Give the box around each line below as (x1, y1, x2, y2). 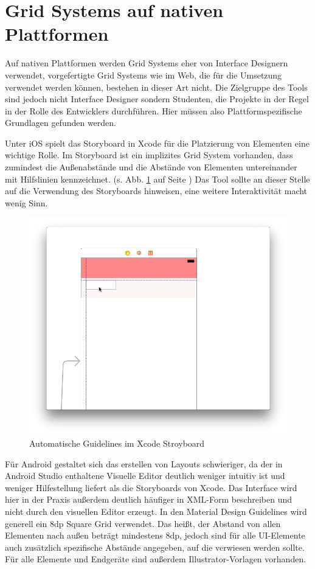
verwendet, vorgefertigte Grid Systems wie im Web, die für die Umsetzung (5, 68, 282, 81)
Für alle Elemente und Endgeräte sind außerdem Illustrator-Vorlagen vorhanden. (5, 553, 306, 565)
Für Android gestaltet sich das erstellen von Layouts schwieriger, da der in (5, 457, 283, 470)
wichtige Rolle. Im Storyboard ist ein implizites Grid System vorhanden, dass (5, 148, 293, 161)
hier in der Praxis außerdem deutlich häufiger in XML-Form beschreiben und (5, 493, 292, 506)
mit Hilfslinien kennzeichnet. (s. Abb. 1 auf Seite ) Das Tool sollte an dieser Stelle (5, 172, 310, 185)
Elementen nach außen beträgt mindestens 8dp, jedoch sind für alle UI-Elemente (5, 529, 305, 542)
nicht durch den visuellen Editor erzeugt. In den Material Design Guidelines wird (5, 505, 307, 518)
